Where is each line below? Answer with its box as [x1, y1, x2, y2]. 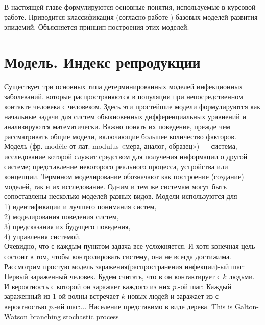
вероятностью [4, 301, 47, 311]
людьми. [229, 271, 255, 282]
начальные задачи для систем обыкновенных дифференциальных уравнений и [4, 111, 246, 121]
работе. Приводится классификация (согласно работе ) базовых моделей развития [4, 11, 258, 22]
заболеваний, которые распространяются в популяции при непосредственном [4, 91, 243, 102]
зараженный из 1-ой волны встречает [4, 291, 119, 302]
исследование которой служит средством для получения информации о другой [4, 151, 248, 162]
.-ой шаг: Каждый [176, 281, 231, 291]
